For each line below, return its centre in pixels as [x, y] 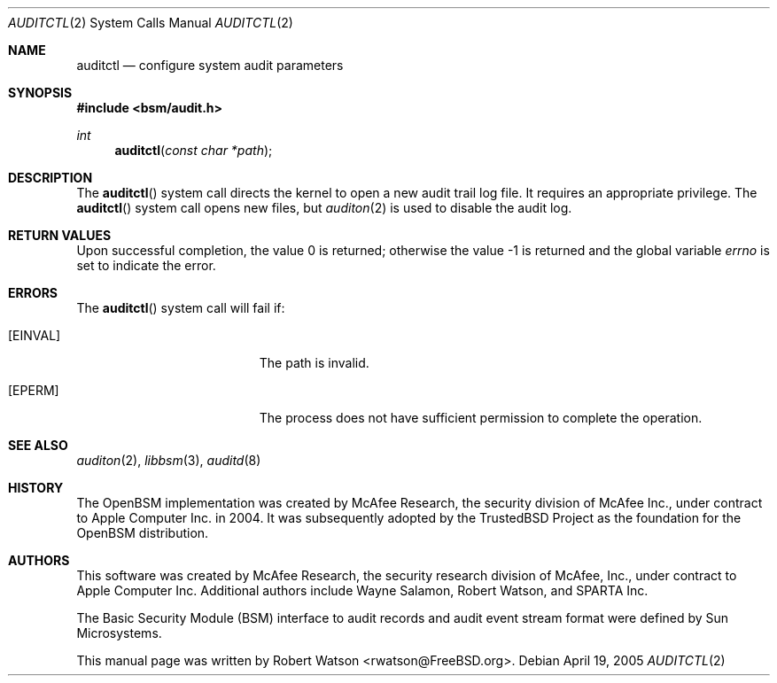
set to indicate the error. [146, 265]
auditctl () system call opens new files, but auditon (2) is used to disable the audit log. [324, 208]
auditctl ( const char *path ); [194, 150]
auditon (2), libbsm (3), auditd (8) [169, 460]
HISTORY [36, 488]
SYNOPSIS [40, 93]
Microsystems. [119, 633]
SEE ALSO [38, 445]
